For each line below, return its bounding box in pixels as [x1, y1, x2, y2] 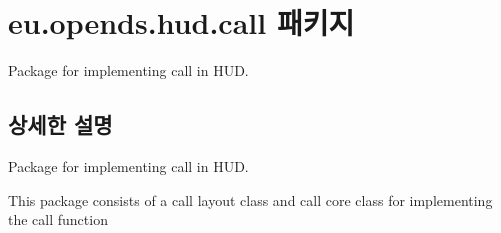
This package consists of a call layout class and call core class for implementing [8, 189, 493, 210]
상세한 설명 [8, 109, 113, 140]
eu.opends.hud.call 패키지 [8, 2, 355, 43]
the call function [8, 209, 108, 230]
